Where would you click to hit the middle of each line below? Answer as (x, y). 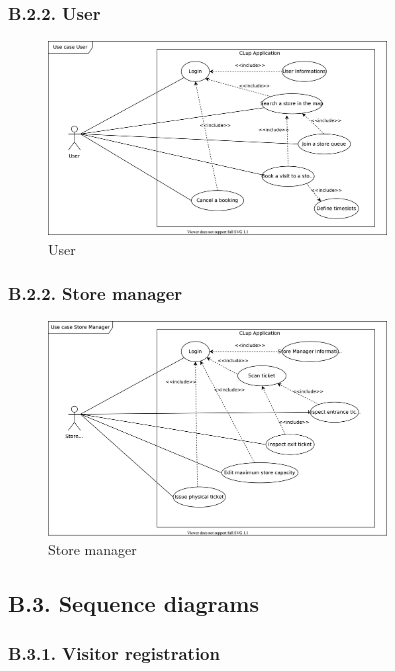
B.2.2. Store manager (95, 293)
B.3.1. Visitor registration (114, 652)
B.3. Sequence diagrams (133, 603)
